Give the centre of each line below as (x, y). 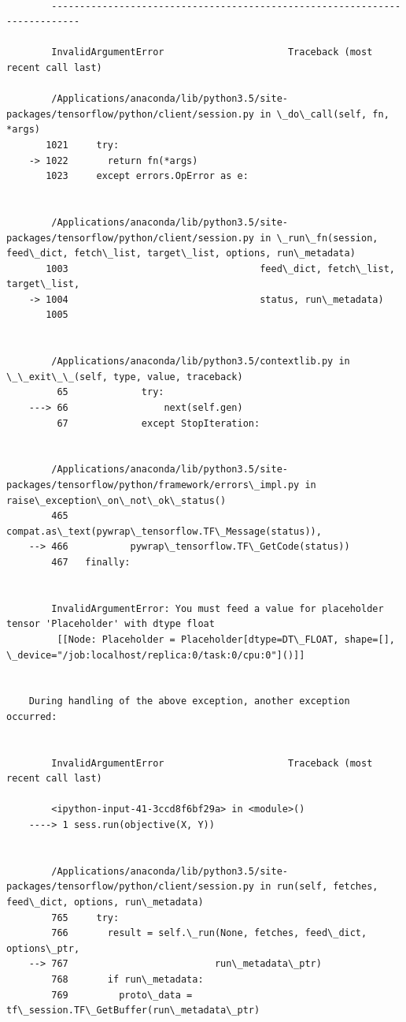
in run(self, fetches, (319, 887)
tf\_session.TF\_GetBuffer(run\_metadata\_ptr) (133, 1011)
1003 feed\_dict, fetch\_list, (220, 269)
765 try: (85, 918)
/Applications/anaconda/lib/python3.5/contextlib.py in (201, 362)
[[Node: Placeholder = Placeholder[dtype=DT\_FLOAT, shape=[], (226, 639)
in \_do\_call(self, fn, (325, 114)
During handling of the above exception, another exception (189, 701)
